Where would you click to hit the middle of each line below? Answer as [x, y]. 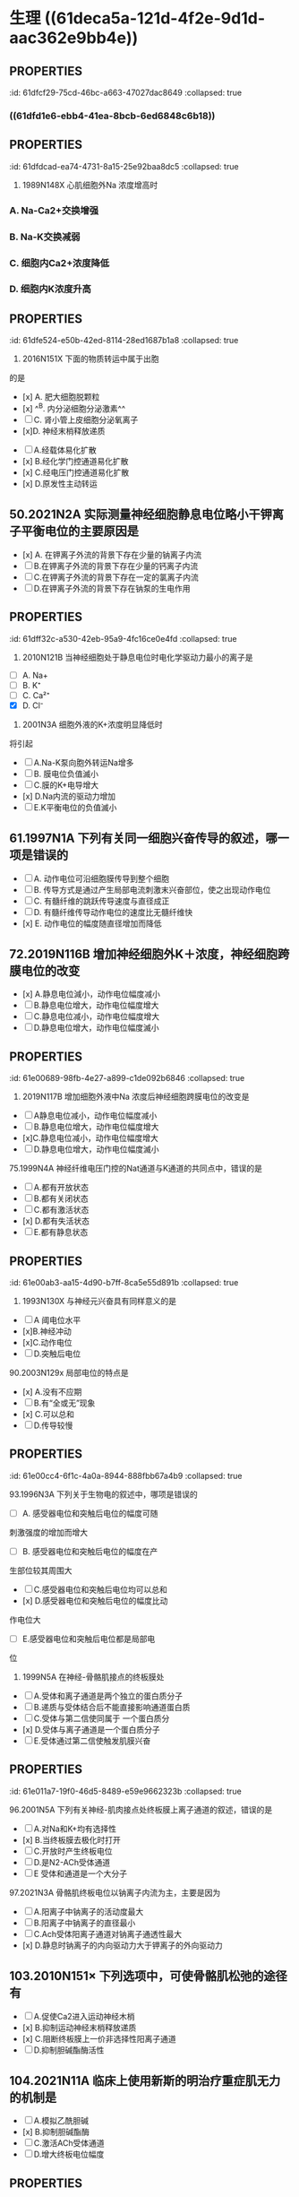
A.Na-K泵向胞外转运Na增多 [84, 762]
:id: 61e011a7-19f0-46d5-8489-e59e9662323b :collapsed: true [125, 1791]
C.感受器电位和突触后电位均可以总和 [101, 1589]
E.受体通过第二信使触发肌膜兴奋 [92, 1741]
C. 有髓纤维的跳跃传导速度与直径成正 [102, 901]
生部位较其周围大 [41, 1570]
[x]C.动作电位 [47, 1343]
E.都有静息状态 [61, 1233]
